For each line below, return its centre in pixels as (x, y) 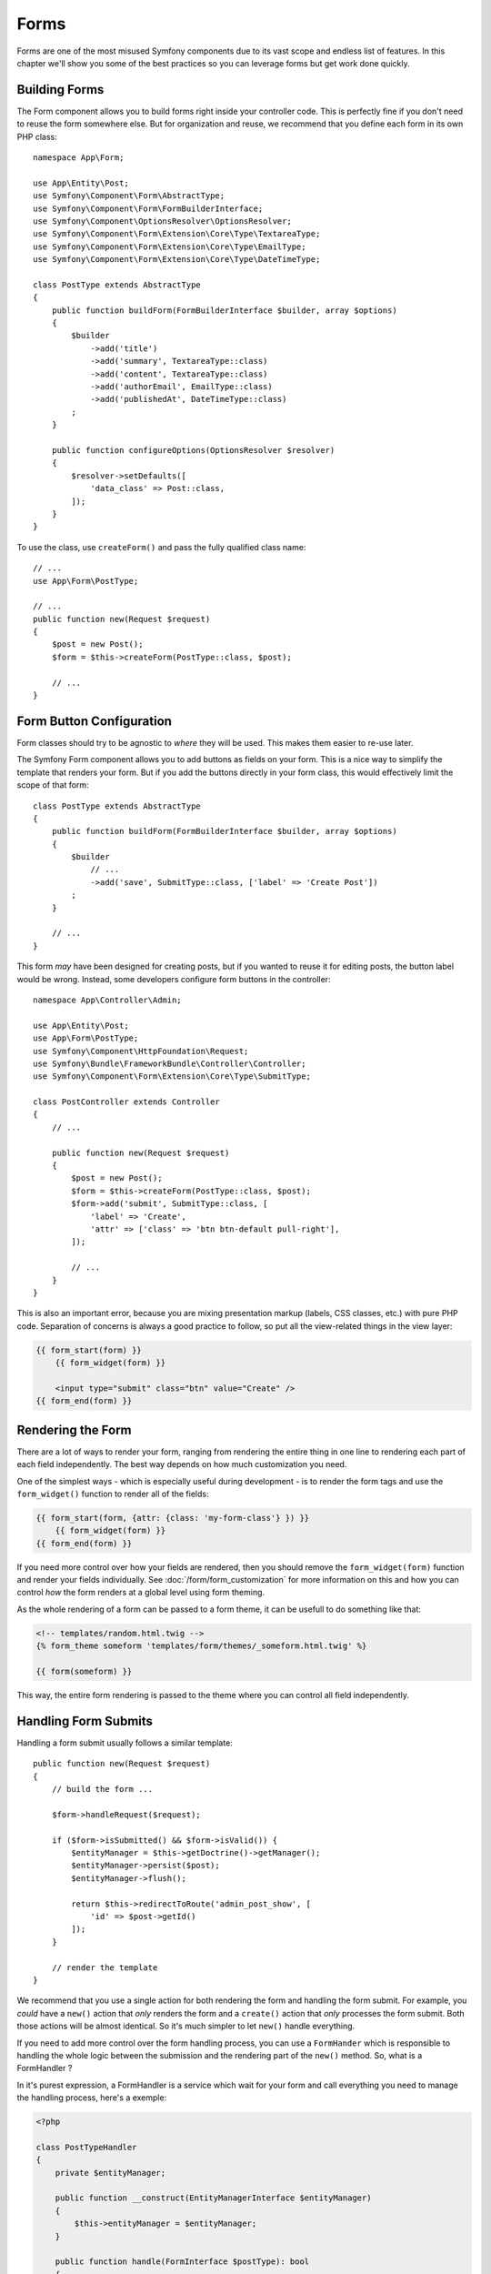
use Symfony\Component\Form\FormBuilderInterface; (148, 208)
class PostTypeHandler (86, 2147)
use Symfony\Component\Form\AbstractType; (129, 196)
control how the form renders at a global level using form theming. (141, 1593)
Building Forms (60, 90)
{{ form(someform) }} (84, 1672)
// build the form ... (102, 1789)
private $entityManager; (110, 2173)
